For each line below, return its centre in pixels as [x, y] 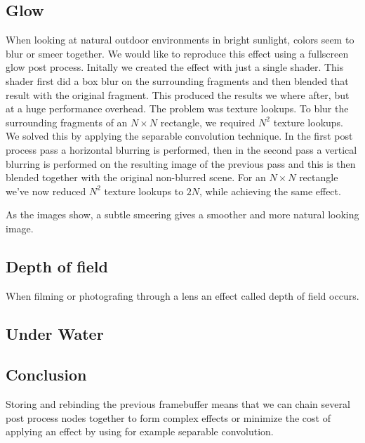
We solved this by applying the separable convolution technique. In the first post [179, 136]
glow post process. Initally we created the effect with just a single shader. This [175, 67]
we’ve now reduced [46, 191]
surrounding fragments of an [67, 122]
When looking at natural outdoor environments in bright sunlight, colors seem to [180, 40]
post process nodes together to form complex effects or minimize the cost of [168, 417]
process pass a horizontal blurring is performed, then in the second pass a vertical [181, 149]
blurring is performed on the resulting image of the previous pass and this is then [181, 163]
